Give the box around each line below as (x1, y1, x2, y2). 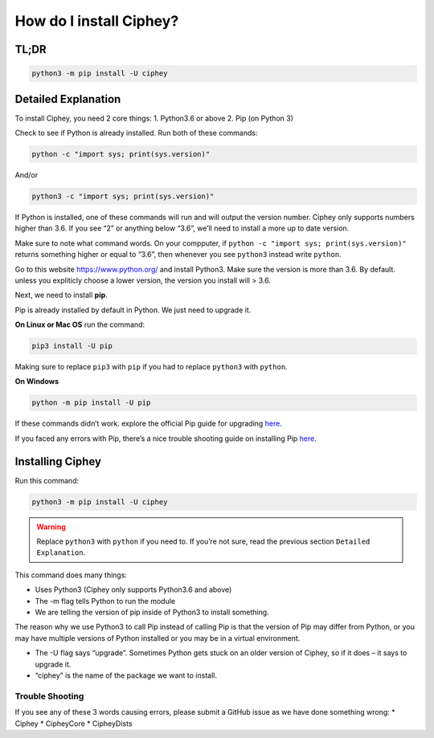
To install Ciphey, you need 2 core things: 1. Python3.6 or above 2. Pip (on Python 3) (14, 113, 293, 123)
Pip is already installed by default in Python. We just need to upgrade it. (14, 305, 252, 315)
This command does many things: (14, 570, 128, 580)
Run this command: (14, 475, 80, 485)
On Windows (14, 377, 59, 386)
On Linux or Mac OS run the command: (14, 320, 145, 329)
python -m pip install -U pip (31, 398, 151, 407)
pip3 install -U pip (31, 341, 113, 351)
